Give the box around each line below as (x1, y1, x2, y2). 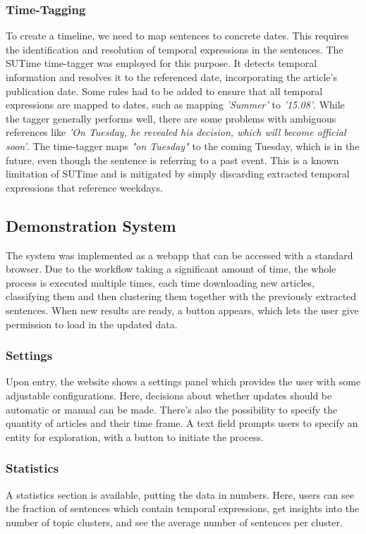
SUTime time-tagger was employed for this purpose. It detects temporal (6, 56, 317, 70)
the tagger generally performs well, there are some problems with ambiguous (6, 111, 336, 125)
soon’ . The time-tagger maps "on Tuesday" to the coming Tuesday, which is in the (6, 138, 360, 153)
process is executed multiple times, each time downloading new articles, (6, 275, 315, 290)
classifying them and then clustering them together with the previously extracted (6, 289, 357, 304)
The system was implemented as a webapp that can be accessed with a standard (6, 247, 353, 262)
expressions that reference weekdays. (6, 180, 163, 194)
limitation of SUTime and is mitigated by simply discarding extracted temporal (6, 166, 350, 181)
